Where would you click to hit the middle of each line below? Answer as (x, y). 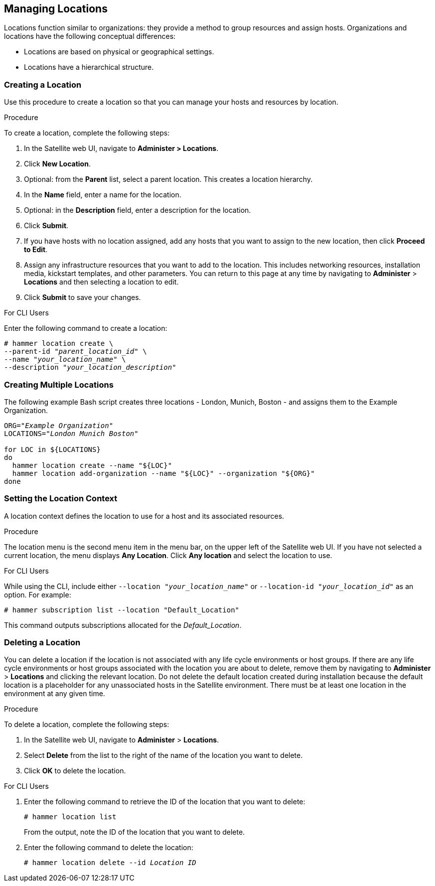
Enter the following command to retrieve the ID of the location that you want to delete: (165, 802)
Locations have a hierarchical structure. (89, 67)
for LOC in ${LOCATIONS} (52, 449)
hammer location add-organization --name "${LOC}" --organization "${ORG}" (163, 473)
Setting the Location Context (61, 499)
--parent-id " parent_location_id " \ (75, 352)
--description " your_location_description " (90, 368)
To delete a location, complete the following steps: (87, 725)
